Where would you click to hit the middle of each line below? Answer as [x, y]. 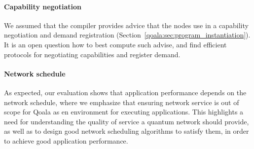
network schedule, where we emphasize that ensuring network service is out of [122, 102]
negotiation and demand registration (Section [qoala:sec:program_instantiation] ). [127, 35]
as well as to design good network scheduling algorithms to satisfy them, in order [127, 131]
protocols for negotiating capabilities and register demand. [92, 54]
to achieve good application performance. [66, 140]
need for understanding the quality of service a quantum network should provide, [127, 121]
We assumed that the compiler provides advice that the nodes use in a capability [126, 25]
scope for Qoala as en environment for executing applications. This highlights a [124, 112]
